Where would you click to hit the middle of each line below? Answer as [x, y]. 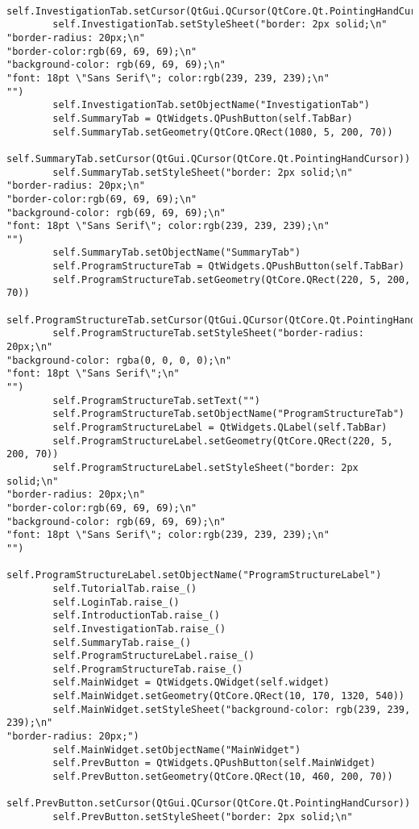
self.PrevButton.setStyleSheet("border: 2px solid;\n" [203, 817]
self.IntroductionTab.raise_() [136, 616]
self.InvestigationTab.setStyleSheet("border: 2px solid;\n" [220, 25]
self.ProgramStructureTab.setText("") [156, 400]
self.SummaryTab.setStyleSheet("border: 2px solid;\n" [203, 172]
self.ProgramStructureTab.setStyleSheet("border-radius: [208, 333]
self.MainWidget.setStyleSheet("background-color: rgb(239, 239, [232, 709]
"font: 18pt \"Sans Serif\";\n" [93, 374]
